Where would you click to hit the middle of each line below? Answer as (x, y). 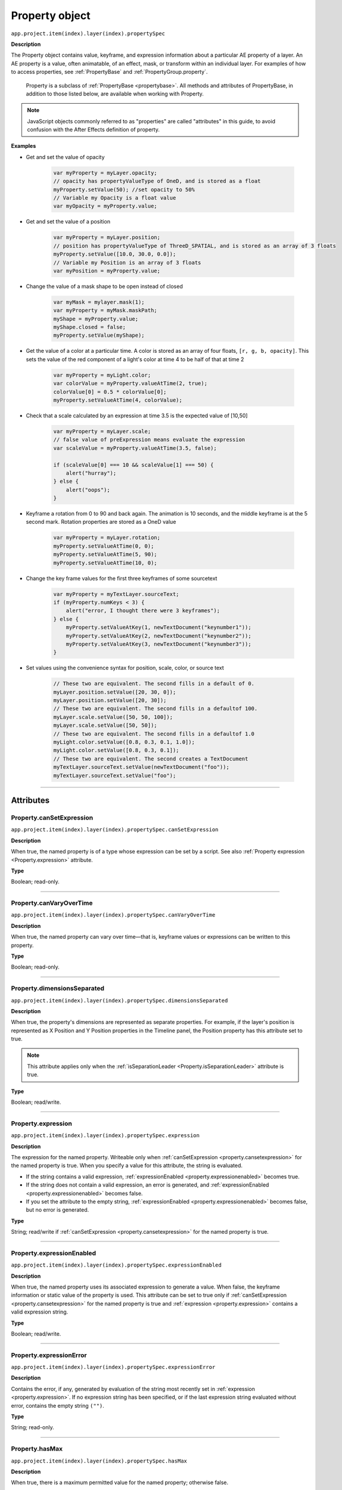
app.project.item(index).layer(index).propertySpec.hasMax (99, 1461)
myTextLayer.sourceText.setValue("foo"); (115, 775)
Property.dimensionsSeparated (57, 988)
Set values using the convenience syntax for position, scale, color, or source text (125, 668)
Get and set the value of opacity (65, 157)
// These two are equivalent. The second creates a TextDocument (151, 759)
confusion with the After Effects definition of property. (94, 130)
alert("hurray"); (91, 473)
